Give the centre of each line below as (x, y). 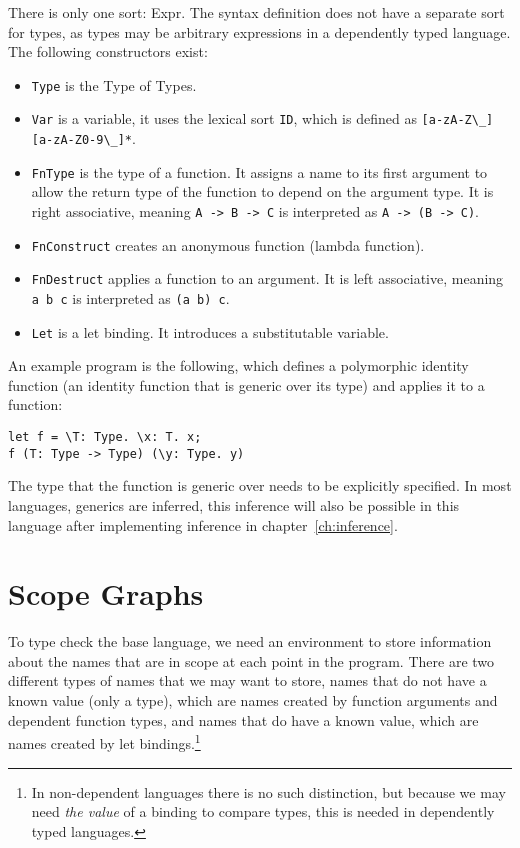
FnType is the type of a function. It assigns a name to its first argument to (259, 171)
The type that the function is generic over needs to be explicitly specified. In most (260, 485)
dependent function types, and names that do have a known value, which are (243, 719)
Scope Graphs (106, 593)
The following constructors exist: (108, 51)
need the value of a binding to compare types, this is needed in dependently (263, 811)
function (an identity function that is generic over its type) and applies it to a (246, 384)
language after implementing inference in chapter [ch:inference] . (203, 524)
